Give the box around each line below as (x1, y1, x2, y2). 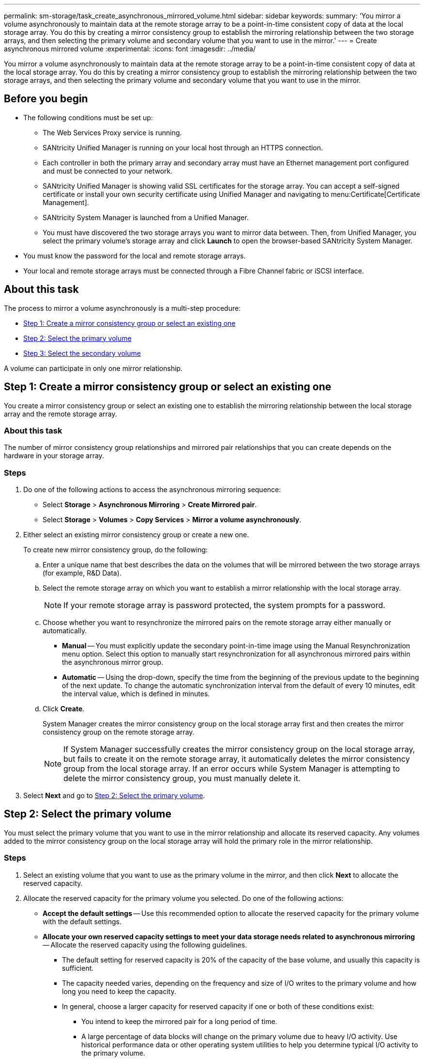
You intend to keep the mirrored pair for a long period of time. (81, 1017, 277, 1026)
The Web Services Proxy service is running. (43, 128, 182, 137)
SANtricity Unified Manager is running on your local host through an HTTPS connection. (43, 143, 323, 152)
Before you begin (4, 93, 88, 105)
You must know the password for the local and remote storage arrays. (23, 251, 246, 260)
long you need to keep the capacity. (62, 987, 176, 995)
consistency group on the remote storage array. (43, 728, 195, 737)
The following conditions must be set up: (23, 113, 153, 122)
